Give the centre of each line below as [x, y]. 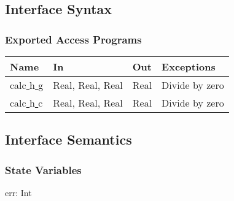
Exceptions [189, 66]
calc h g [27, 85]
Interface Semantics [68, 139]
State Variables [43, 169]
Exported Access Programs [73, 39]
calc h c [26, 103]
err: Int [18, 192]
